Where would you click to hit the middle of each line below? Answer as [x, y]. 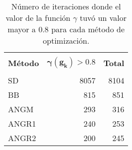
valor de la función [38, 18]
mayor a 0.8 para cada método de [66, 29]
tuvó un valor [103, 18]
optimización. [66, 40]
